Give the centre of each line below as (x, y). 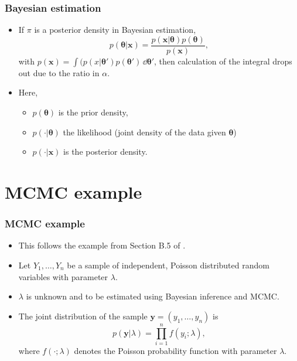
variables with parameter (63, 276)
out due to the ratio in (59, 72)
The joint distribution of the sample (83, 316)
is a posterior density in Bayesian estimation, (115, 30)
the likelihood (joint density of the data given (144, 132)
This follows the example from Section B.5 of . (102, 245)
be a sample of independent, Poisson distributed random (168, 265)
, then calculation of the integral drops (223, 61)
